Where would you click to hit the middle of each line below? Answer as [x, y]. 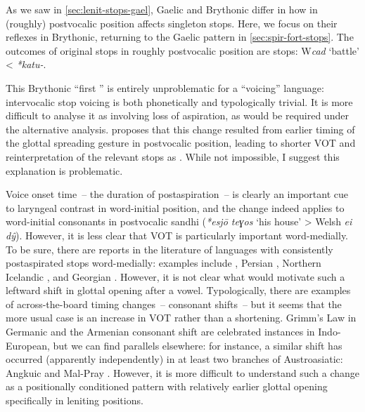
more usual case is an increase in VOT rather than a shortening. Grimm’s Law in [181, 318]
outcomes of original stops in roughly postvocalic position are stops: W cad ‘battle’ [182, 50]
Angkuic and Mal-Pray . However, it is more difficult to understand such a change [183, 372]
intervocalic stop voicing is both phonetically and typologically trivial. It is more [179, 101]
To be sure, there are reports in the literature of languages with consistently [169, 249]
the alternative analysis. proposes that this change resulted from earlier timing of [180, 129]
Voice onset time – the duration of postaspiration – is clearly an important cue [177, 194]
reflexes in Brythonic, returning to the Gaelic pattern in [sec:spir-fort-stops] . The [180, 37]
